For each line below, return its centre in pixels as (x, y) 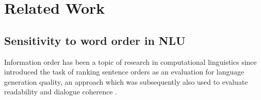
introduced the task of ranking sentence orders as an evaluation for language (124, 72)
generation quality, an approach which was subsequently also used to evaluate (126, 81)
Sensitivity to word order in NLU (95, 40)
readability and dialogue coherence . (61, 92)
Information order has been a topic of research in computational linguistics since (130, 61)
